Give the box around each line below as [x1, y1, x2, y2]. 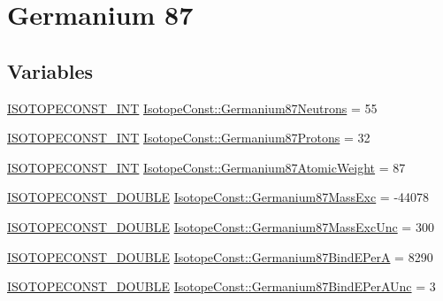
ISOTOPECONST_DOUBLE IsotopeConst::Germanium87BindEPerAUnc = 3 [7, 277, 436, 296]
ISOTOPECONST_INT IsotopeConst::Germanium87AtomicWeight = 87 [7, 158, 406, 176]
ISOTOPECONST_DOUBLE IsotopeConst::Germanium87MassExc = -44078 [7, 188, 430, 206]
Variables [7, 57, 94, 84]
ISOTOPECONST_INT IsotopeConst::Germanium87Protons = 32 [7, 128, 370, 147]
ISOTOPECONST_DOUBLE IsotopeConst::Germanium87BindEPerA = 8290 [7, 247, 433, 266]
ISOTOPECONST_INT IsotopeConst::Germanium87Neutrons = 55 [7, 98, 378, 117]
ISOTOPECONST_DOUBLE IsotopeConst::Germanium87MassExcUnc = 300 [7, 217, 434, 235]
